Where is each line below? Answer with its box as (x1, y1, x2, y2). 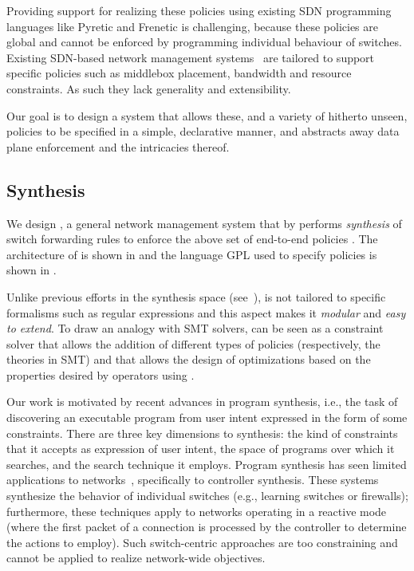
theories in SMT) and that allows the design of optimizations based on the (6, 351, 371, 368)
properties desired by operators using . (6, 366, 195, 383)
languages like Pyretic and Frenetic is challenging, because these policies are (6, 18, 378, 34)
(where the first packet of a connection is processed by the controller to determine (6, 518, 407, 535)
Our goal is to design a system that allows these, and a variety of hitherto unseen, (6, 107, 408, 124)
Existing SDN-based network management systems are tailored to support (6, 49, 375, 65)
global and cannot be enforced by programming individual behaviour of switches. (6, 33, 402, 50)
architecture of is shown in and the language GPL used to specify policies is (6, 246, 377, 262)
